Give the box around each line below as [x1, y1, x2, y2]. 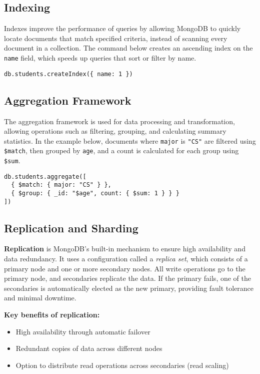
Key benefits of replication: [4, 309, 100, 320]
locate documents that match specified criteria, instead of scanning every [4, 33, 227, 43]
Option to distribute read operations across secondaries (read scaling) [15, 359, 229, 370]
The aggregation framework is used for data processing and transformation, [4, 116, 235, 126]
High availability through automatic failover [15, 326, 150, 336]
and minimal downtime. [4, 292, 76, 303]
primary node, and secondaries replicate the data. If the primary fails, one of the [4, 273, 251, 283]
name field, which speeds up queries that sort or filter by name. [4, 52, 196, 63]
